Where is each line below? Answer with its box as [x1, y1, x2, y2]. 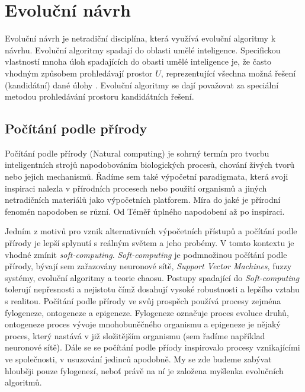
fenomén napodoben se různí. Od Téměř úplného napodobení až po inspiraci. [5, 205, 285, 217]
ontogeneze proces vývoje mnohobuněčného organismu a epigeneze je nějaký [5, 318, 281, 330]
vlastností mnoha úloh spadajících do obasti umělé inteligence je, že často [5, 55, 271, 68]
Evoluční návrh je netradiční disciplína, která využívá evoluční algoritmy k [5, 32, 276, 44]
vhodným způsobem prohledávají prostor [5, 66, 153, 79]
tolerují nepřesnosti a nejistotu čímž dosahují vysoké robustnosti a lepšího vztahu [5, 283, 300, 295]
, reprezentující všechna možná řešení [160, 66, 296, 79]
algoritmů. [5, 376, 42, 388]
